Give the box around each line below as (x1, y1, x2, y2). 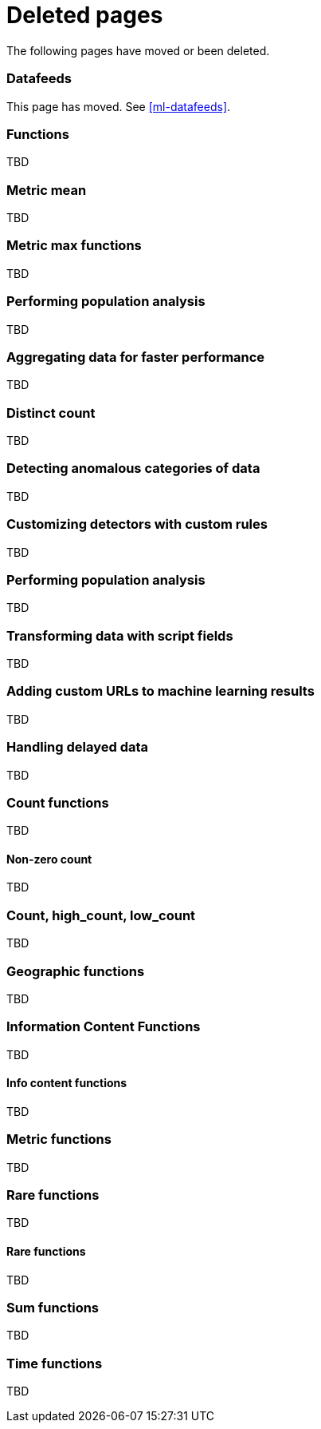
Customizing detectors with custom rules (6, 516, 268, 533)
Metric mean (6, 181, 87, 198)
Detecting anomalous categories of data (6, 460, 260, 477)
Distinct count (6, 404, 96, 421)
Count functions (6, 794, 109, 811)
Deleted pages (6, 2, 163, 29)
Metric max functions (6, 237, 142, 254)
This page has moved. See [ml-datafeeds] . (6, 99, 231, 113)
